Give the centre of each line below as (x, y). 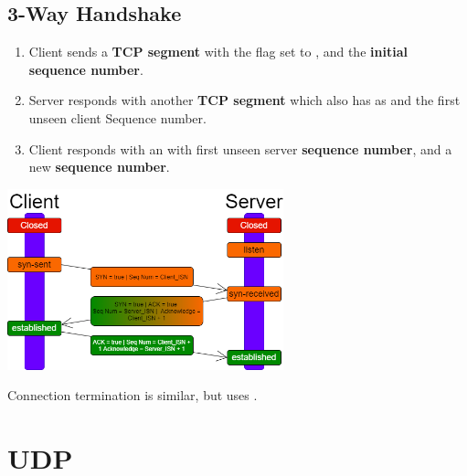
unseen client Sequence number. (117, 117)
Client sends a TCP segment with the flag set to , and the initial (218, 52)
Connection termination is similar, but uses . (133, 395)
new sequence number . (99, 167)
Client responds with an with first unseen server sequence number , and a (240, 148)
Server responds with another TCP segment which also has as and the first (244, 100)
